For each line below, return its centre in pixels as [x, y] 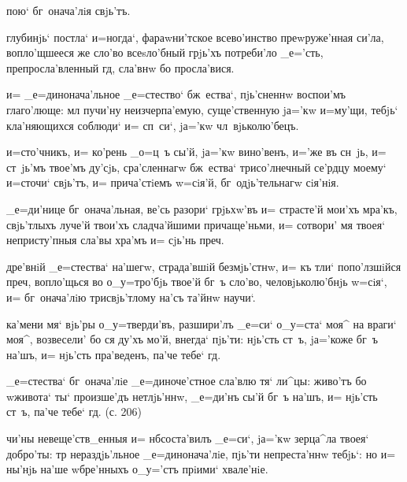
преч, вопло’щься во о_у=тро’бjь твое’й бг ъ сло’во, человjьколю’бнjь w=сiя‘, [197, 282]
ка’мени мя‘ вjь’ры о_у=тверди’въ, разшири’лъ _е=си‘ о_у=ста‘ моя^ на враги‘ [202, 323]
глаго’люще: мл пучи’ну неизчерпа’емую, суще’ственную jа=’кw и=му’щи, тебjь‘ [202, 109]
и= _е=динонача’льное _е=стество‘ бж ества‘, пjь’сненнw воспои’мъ [176, 94]
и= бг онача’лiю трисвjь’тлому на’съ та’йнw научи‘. [131, 297]
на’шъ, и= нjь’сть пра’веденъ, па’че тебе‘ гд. [114, 354]
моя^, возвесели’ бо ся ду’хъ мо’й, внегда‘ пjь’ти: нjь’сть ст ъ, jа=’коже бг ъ [192, 339]
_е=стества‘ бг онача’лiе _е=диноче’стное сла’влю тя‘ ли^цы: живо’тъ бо [187, 381]
